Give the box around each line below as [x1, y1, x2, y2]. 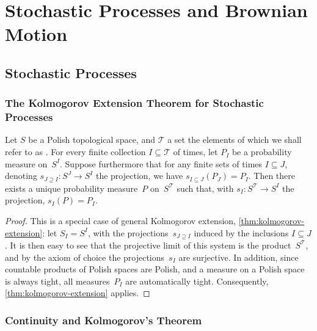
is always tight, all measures [5, 274, 110, 287]
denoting [5, 169, 37, 182]
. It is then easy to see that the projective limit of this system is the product [5, 238, 291, 251]
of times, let [173, 145, 218, 158]
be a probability [231, 145, 292, 158]
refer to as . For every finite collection [5, 145, 146, 158]
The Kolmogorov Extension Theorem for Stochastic [5, 95, 264, 111]
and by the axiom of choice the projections [5, 250, 165, 263]
